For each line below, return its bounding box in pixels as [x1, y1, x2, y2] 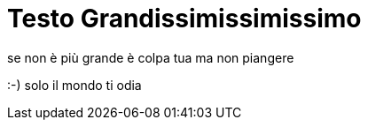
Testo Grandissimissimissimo [7, 4, 362, 34]
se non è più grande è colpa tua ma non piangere [7, 49, 294, 65]
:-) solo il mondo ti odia [7, 77, 142, 93]
